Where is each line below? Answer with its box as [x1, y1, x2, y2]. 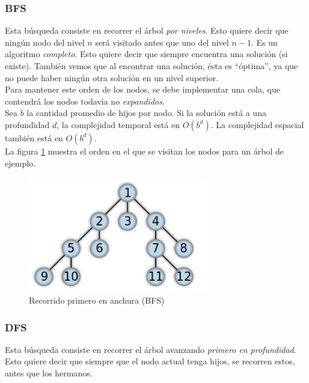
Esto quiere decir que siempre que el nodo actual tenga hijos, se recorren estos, [5, 355, 295, 367]
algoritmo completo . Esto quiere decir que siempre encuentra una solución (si [5, 47, 288, 60]
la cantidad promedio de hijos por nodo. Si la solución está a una [26, 106, 266, 119]
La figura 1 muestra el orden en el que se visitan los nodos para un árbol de [5, 144, 284, 157]
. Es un [251, 35, 278, 48]
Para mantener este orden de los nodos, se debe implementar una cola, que [5, 83, 280, 96]
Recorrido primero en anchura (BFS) [29, 294, 165, 306]
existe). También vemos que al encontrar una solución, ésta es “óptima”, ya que [5, 60, 298, 72]
